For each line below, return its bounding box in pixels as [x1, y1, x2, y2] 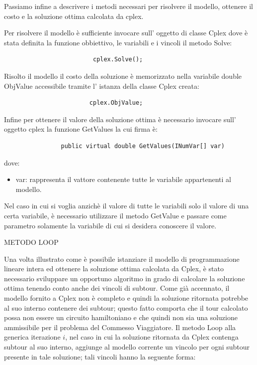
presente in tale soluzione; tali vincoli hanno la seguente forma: [4, 351, 196, 362]
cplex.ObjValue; [89, 99, 143, 107]
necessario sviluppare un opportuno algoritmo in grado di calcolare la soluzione [4, 273, 245, 283]
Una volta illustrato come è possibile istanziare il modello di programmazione [4, 253, 240, 264]
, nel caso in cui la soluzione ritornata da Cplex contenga [65, 332, 239, 342]
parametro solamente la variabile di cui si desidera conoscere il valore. [4, 220, 217, 230]
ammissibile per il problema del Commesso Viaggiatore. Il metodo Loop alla [4, 322, 236, 332]
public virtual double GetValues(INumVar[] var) [61, 142, 225, 150]
